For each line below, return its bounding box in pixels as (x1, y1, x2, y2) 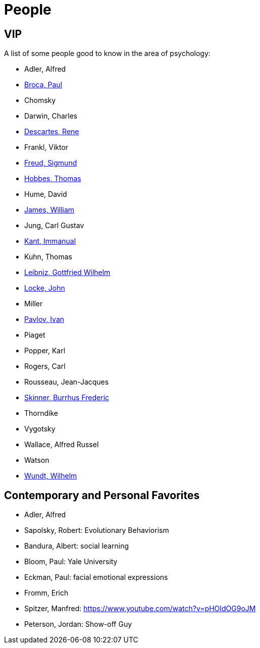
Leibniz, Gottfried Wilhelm (24, 268, 111, 277)
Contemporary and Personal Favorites (4, 489, 200, 502)
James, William (24, 205, 75, 214)
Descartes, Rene (24, 127, 79, 136)
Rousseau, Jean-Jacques (24, 377, 109, 387)
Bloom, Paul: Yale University (24, 557, 118, 566)
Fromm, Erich (24, 588, 69, 598)
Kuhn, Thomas (24, 252, 72, 261)
